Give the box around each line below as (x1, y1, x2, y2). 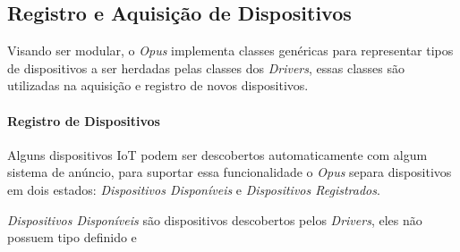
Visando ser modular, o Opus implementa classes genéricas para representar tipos (7, 41, 454, 60)
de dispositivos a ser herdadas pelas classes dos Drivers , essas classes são (7, 58, 405, 77)
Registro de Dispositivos (7, 111, 160, 130)
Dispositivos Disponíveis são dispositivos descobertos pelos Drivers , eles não (7, 210, 422, 229)
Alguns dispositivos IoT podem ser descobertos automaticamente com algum (7, 145, 428, 164)
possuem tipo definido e (7, 228, 137, 247)
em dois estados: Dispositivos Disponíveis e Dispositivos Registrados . (7, 180, 380, 198)
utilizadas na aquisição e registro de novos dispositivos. (7, 76, 309, 95)
